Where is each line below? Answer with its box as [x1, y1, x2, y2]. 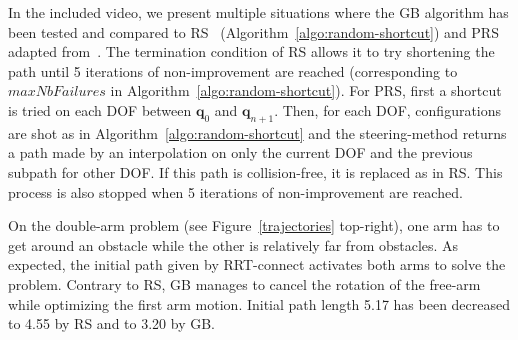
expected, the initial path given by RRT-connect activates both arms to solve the [8, 254, 506, 275]
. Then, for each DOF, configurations [274, 99, 502, 120]
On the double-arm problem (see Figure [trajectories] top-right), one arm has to [8, 215, 500, 236]
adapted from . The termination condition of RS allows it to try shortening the [8, 41, 495, 62]
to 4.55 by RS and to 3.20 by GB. [8, 313, 215, 334]
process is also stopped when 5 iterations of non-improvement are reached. [8, 181, 463, 202]
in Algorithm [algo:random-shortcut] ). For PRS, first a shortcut [110, 80, 502, 101]
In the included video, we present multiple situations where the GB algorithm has [8, 2, 509, 22]
